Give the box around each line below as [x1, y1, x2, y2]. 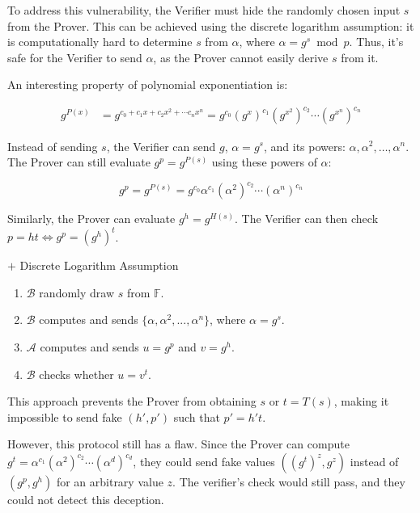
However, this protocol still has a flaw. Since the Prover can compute [7, 435, 350, 452]
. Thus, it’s [349, 33, 404, 50]
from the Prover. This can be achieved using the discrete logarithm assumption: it [7, 17, 414, 34]
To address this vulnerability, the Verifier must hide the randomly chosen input [7, 2, 401, 18]
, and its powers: [263, 137, 346, 154]
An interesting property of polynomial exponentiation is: [7, 76, 288, 93]
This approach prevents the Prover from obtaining [7, 393, 257, 410]
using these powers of [211, 153, 317, 170]
